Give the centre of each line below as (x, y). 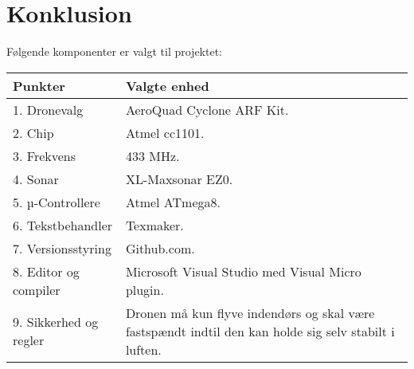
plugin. (145, 289)
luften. (143, 349)
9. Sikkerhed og (56, 322)
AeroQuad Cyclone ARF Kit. (207, 109)
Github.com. (160, 248)
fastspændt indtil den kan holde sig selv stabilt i (260, 331)
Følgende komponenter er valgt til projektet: (114, 51)
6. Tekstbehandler (63, 225)
